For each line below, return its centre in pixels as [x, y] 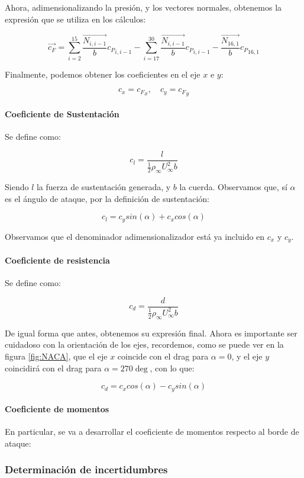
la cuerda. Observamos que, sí [233, 187]
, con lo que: [172, 368]
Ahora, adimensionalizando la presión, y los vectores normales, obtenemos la [143, 7]
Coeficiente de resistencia [57, 260]
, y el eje [247, 356]
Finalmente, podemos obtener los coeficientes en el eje [103, 74]
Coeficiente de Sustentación [62, 114]
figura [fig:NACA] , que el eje [56, 356]
